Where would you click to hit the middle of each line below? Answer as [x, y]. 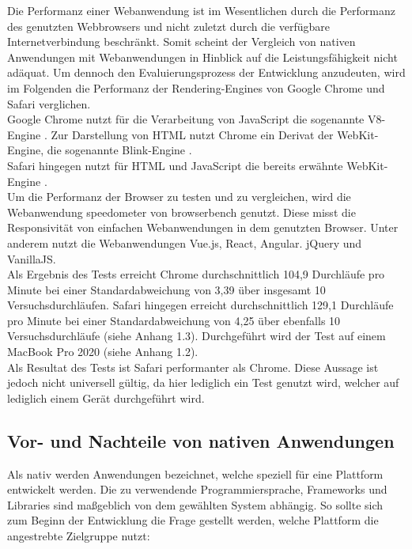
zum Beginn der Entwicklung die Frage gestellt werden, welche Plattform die [193, 520]
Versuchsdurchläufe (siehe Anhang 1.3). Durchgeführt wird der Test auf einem [197, 336]
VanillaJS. [32, 258]
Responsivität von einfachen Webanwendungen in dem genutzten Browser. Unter [203, 227]
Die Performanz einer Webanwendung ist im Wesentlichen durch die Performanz [201, 10]
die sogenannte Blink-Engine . [119, 150]
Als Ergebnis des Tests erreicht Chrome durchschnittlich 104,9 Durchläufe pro [196, 274]
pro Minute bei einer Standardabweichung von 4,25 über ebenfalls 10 [174, 320]
